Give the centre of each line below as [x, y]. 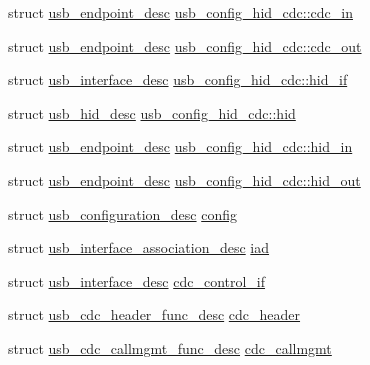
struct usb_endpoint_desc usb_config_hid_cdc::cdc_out [185, 45]
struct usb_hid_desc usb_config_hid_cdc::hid [152, 112]
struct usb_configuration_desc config [123, 213]
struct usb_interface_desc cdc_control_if [137, 280]
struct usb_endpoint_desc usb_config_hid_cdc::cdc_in [180, 12]
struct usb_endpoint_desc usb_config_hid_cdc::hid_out [184, 179]
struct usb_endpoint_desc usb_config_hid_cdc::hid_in [180, 146]
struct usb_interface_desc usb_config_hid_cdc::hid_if [178, 79]
